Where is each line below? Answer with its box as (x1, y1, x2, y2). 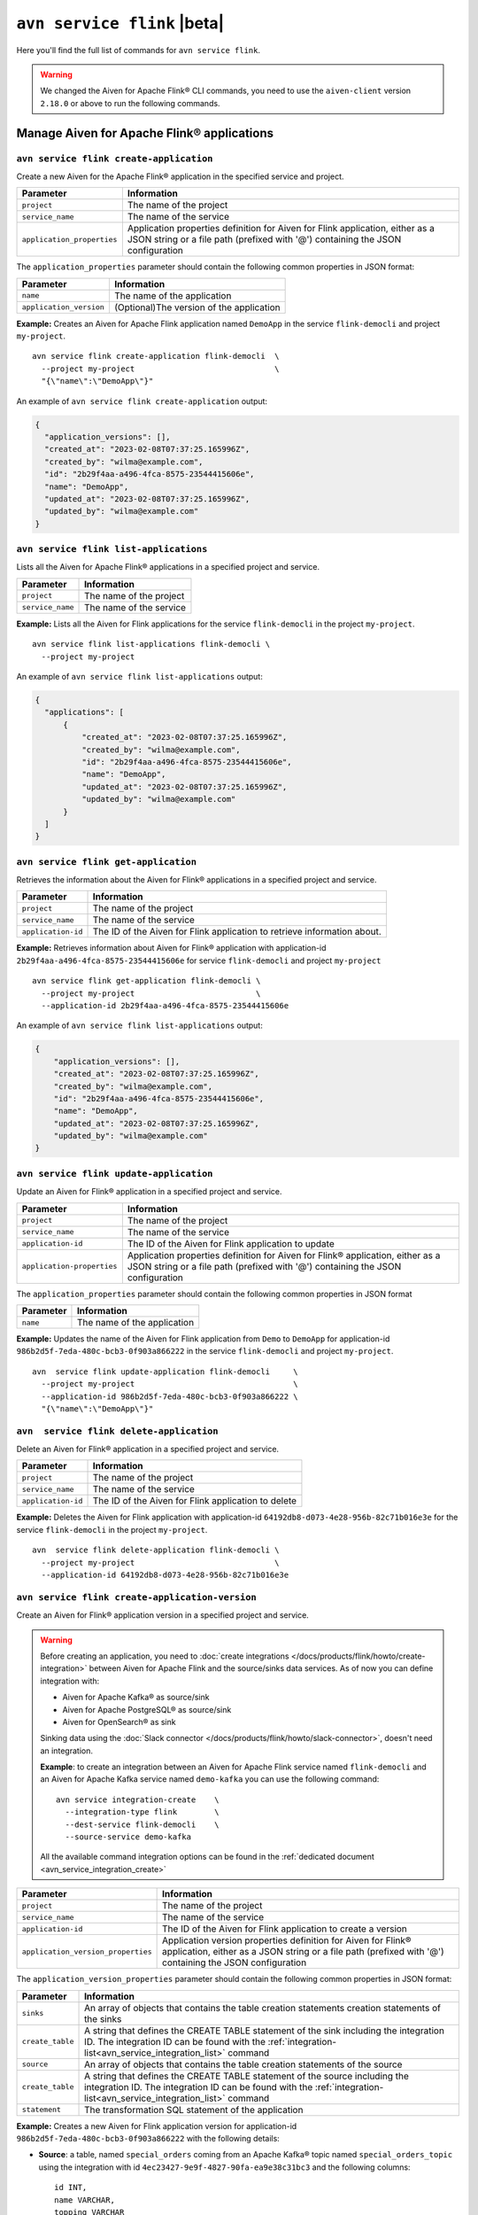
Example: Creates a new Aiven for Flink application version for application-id (16, 2120, 297, 2131)
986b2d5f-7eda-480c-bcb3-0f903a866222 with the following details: (16, 2133, 281, 2143)
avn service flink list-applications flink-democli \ (32, 639, 270, 649)
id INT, (54, 2182, 88, 2193)
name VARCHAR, (54, 2195, 115, 2205)
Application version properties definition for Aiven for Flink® (162, 1934, 412, 1947)
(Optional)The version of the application (113, 301, 281, 314)
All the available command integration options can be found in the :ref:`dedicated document (40, 1852, 375, 1862)
